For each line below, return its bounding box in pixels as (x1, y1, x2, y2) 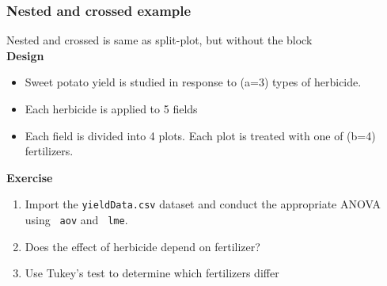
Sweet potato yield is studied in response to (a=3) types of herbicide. (25, 74, 362, 90)
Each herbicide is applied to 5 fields (25, 101, 198, 116)
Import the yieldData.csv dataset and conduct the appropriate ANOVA (25, 196, 381, 212)
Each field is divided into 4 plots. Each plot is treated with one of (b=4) (25, 127, 376, 143)
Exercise (6, 169, 53, 185)
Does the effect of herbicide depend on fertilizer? (25, 238, 260, 254)
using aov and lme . (25, 212, 128, 228)
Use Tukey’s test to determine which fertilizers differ (25, 265, 279, 281)
